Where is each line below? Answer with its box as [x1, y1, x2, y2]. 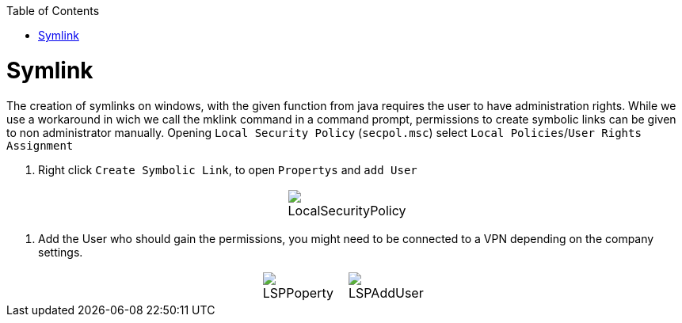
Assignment [6, 139, 74, 152]
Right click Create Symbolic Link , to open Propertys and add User [38, 162, 417, 177]
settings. [38, 245, 83, 259]
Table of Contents [6, 4, 100, 17]
